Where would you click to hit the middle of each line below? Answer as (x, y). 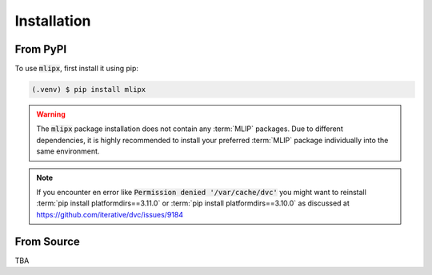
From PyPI (41, 49)
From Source (47, 241)
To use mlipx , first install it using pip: (77, 69)
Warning (51, 114)
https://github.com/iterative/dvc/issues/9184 (110, 214)
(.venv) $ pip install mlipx (89, 90)
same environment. (68, 151)
